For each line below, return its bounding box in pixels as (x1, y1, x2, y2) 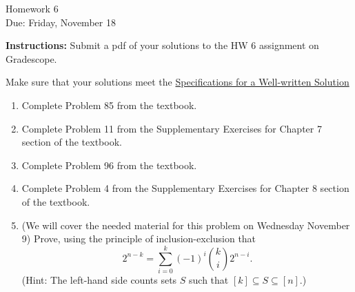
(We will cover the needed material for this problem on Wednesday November (21, 217, 350, 232)
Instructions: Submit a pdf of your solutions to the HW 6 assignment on (6, 38, 319, 52)
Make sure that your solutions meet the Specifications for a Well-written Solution (6, 75, 349, 89)
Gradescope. (6, 51, 57, 66)
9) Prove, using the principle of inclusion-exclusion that (21, 231, 256, 246)
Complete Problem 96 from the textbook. (21, 157, 197, 172)
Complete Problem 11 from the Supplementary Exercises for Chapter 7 (21, 121, 322, 135)
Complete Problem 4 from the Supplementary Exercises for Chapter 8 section (21, 181, 349, 195)
